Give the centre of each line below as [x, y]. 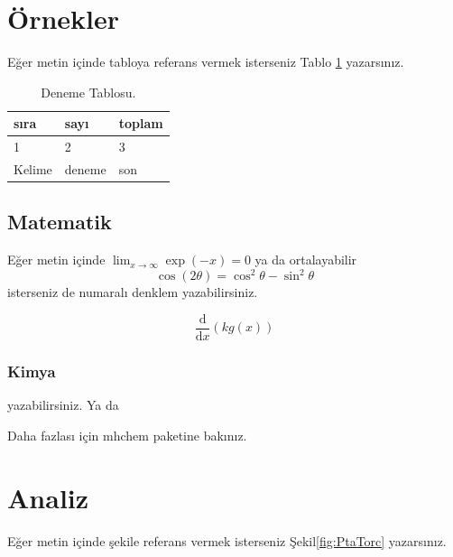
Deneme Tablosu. [88, 92]
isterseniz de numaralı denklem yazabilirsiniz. [133, 292]
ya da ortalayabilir [306, 260]
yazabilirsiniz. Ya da [63, 405]
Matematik [60, 222]
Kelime [33, 169]
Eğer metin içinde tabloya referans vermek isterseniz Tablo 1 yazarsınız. [206, 62]
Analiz [48, 497]
